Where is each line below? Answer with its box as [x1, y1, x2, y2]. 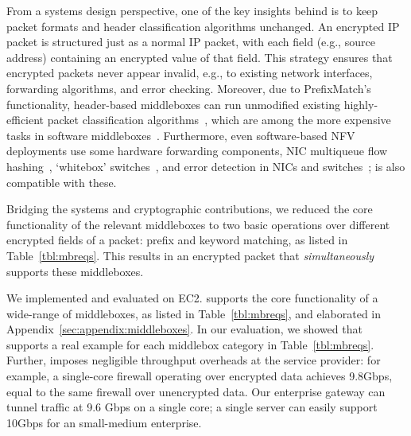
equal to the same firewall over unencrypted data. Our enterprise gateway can [6, 383, 386, 399]
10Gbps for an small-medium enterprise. [6, 414, 202, 430]
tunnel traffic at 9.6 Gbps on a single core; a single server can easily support [6, 399, 378, 415]
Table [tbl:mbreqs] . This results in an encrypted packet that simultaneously [6, 247, 374, 263]
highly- [343, 95, 378, 112]
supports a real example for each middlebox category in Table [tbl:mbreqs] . [6, 336, 374, 352]
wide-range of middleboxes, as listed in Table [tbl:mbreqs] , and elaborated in [6, 305, 382, 321]
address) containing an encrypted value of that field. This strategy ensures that [6, 49, 393, 65]
